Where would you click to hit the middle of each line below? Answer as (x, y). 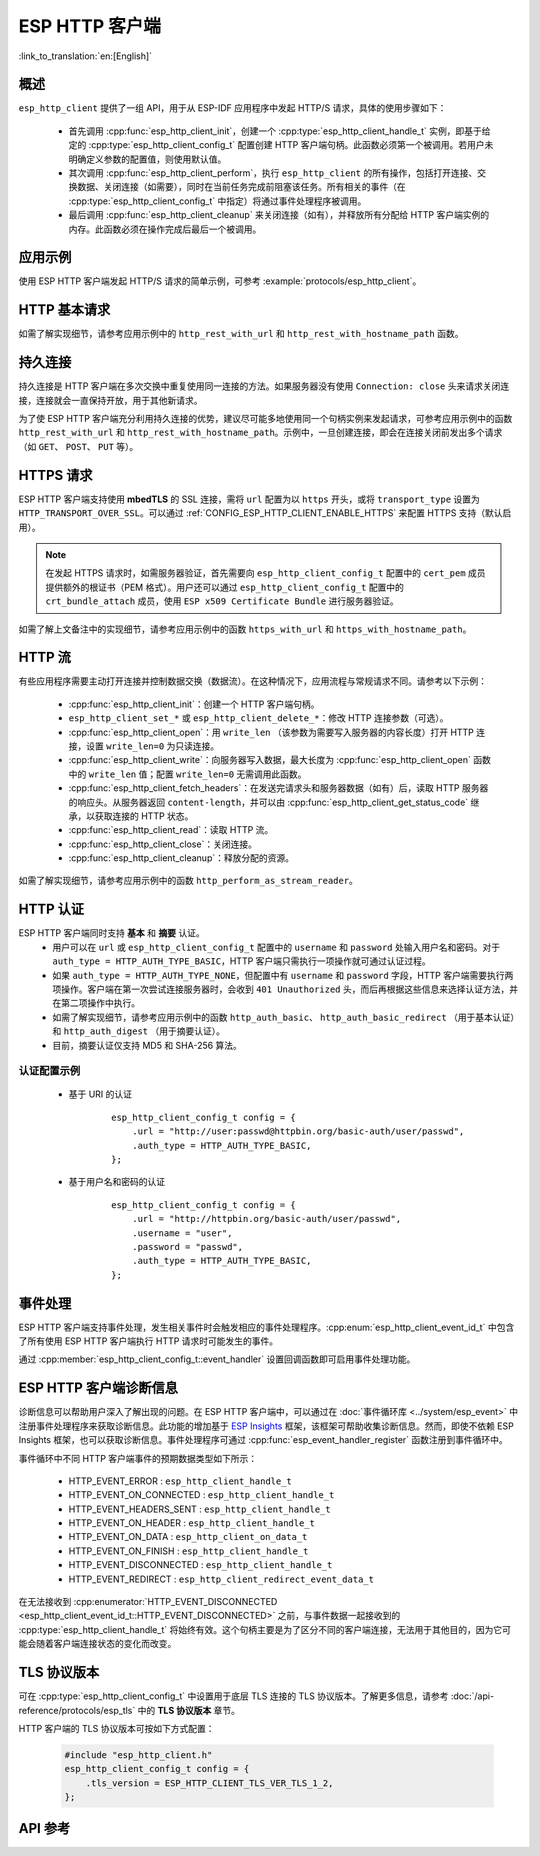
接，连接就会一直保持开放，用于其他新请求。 (110, 400)
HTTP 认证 (51, 909)
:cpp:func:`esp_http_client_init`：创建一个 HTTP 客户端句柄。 (194, 704)
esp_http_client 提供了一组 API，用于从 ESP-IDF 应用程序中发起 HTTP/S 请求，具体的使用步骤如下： (232, 108)
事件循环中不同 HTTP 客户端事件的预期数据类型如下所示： (138, 1458)
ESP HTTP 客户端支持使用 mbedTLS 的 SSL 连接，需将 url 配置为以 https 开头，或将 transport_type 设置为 (249, 499)
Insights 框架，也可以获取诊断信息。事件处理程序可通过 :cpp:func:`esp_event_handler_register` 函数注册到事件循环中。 (263, 1440)
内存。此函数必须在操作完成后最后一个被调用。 (165, 229)
